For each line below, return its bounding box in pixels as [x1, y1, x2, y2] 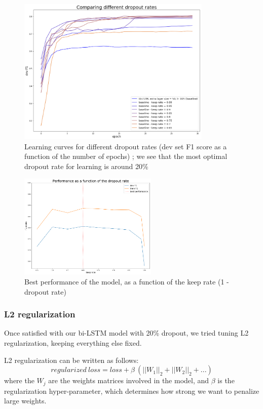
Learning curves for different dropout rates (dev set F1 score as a [24, 141, 227, 151]
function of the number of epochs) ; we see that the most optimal [24, 151, 228, 161]
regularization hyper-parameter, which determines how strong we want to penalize [4, 385, 259, 396]
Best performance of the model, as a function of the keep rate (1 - [24, 276, 229, 287]
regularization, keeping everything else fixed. [4, 337, 142, 348]
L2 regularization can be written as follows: [4, 354, 139, 365]
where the [4, 375, 34, 386]
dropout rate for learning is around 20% [24, 161, 148, 172]
